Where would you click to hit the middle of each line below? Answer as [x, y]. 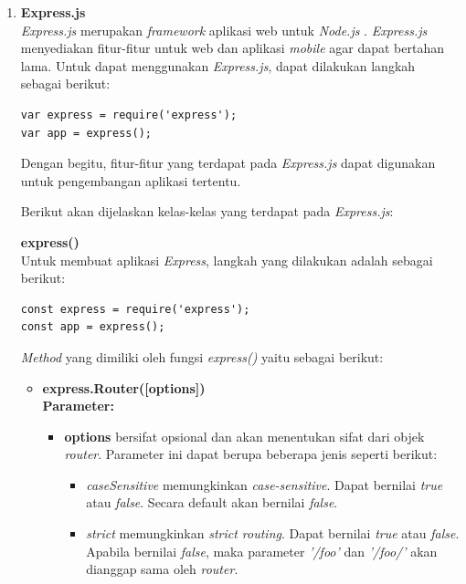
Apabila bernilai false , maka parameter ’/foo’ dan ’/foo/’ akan [262, 551]
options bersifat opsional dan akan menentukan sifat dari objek [244, 436]
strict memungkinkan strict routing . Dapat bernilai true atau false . [273, 533]
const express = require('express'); [135, 309]
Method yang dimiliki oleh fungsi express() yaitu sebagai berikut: [202, 356]
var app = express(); [86, 133]
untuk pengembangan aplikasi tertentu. [131, 180]
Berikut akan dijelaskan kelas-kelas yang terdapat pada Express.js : [207, 211]
